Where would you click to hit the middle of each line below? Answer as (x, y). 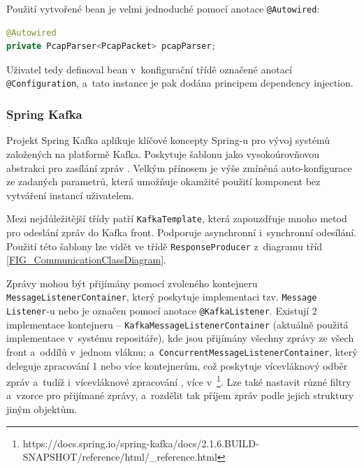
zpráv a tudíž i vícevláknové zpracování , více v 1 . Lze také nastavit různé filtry (179, 381)
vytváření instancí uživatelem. (70, 195)
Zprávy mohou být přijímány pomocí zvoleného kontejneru (132, 283)
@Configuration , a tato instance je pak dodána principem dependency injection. (180, 83)
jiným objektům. (42, 409)
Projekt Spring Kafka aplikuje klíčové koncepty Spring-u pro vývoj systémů (168, 140)
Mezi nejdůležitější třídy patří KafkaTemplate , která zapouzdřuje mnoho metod (177, 218)
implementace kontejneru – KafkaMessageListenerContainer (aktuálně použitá (177, 324)
